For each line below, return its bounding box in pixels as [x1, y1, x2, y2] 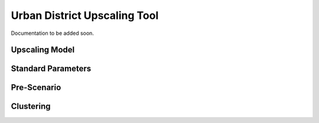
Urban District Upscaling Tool [11, 9, 159, 22]
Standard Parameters [11, 64, 92, 74]
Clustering [11, 101, 51, 112]
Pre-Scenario [11, 83, 61, 93]
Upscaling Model [11, 45, 75, 55]
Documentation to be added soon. [11, 30, 95, 37]
